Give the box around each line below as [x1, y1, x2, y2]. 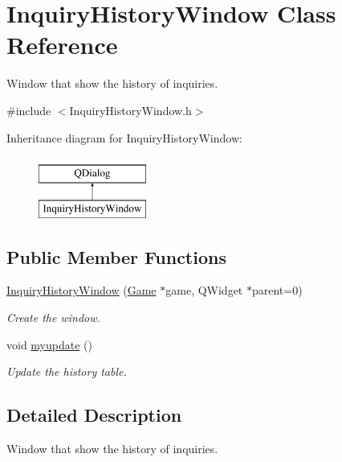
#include [6, 101, 51, 118]
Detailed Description [6, 402, 182, 427]
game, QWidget [165, 282, 243, 299]
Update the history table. [6, 363, 127, 380]
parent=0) [251, 282, 303, 299]
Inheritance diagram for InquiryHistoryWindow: [6, 129, 242, 146]
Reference [6, 28, 118, 61]
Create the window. [6, 309, 100, 326]
